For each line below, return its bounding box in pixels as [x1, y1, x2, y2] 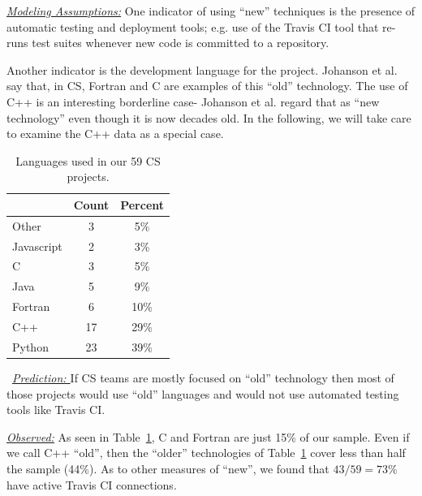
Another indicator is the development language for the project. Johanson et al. [6, 61, 398, 78]
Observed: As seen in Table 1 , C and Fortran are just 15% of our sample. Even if [6, 428, 410, 445]
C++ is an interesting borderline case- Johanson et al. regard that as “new [6, 93, 380, 110]
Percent [120, 196, 165, 213]
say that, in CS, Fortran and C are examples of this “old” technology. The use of [6, 77, 408, 94]
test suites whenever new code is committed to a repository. [32, 34, 329, 51]
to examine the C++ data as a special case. [6, 125, 224, 142]
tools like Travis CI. [6, 401, 105, 418]
